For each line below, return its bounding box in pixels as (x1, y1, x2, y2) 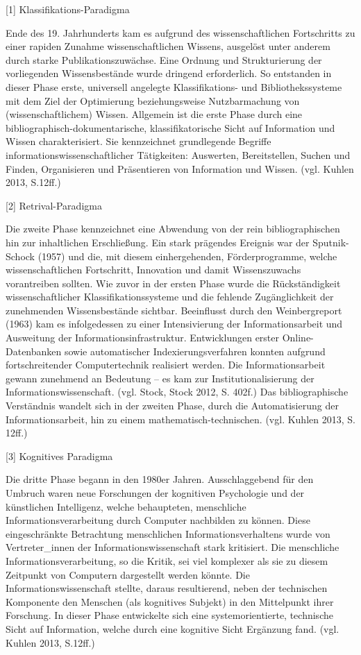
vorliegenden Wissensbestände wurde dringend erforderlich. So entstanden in (6, 66, 332, 80)
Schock (6, 248, 35, 263)
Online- (282, 330, 314, 345)
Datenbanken (6, 343, 62, 358)
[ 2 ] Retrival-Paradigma (6, 198, 102, 212)
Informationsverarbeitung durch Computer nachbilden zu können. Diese (6, 513, 310, 527)
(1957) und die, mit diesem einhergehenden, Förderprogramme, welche (37, 248, 337, 263)
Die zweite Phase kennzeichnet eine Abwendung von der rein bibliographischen (6, 221, 340, 236)
